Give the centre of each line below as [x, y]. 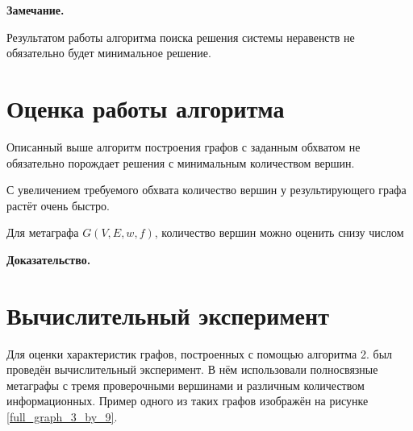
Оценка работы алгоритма [146, 108]
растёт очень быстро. [58, 205]
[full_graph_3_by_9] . [62, 416]
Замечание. [35, 10]
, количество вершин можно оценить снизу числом [279, 232]
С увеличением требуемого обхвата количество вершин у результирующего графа [206, 190]
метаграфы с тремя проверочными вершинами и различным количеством [186, 385]
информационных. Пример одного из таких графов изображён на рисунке [188, 401]
